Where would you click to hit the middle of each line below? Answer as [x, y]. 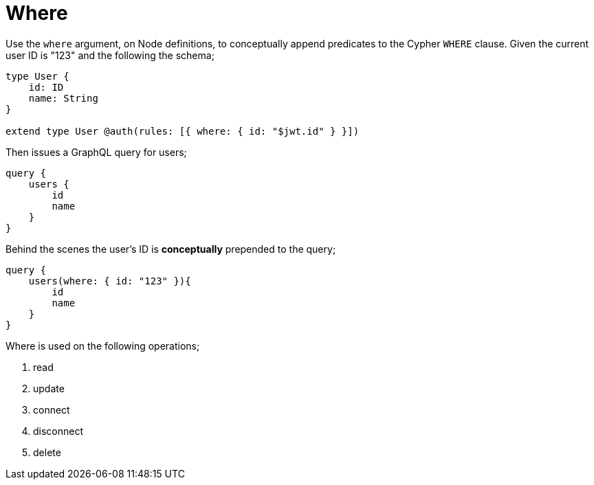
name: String [63, 98]
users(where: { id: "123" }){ [110, 281]
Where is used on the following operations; [103, 346]
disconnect [58, 431]
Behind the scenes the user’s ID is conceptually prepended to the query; [171, 249]
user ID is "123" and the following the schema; [110, 55]
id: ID [46, 87]
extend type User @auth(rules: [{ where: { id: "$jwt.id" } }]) [183, 131]
